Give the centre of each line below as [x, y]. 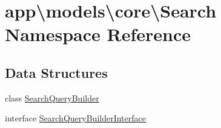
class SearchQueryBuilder [52, 98]
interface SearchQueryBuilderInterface [75, 118]
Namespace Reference [98, 34]
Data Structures [56, 72]
